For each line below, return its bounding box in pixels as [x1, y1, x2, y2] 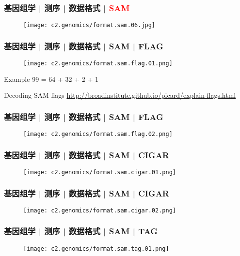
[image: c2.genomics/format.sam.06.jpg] [23, 22, 156, 29]
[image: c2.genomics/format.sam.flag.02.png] [23, 131, 173, 138]
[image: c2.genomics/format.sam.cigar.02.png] [23, 207, 176, 214]
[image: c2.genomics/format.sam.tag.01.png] [23, 245, 169, 252]
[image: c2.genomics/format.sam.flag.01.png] [23, 60, 173, 67]
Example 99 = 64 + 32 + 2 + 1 [4, 74, 99, 84]
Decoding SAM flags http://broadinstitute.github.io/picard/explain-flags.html [4, 90, 236, 100]
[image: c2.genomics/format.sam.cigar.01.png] [23, 169, 176, 176]
